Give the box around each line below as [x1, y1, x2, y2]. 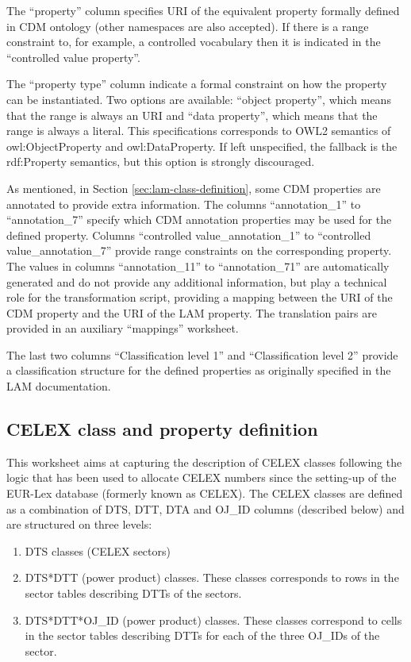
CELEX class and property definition [6, 417, 318, 441]
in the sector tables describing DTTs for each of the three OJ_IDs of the [25, 627, 380, 644]
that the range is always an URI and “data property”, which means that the [6, 106, 378, 123]
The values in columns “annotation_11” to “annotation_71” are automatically [6, 257, 390, 274]
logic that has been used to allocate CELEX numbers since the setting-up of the [6, 469, 397, 486]
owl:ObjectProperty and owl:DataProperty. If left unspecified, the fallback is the [6, 137, 398, 154]
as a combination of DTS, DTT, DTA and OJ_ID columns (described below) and [6, 500, 405, 517]
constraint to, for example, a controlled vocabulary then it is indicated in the [6, 33, 381, 50]
